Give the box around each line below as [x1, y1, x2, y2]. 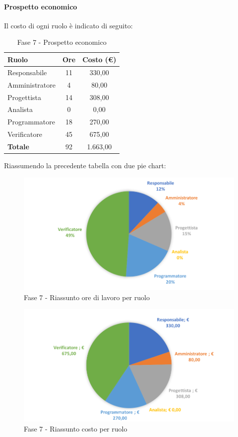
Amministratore [7, 79, 56, 90]
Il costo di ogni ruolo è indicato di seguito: [4, 20, 133, 30]
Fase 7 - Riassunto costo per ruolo [24, 423, 127, 434]
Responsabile [7, 67, 47, 77]
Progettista [7, 92, 41, 102]
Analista [7, 104, 33, 114]
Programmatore [7, 116, 55, 127]
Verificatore [7, 129, 43, 139]
